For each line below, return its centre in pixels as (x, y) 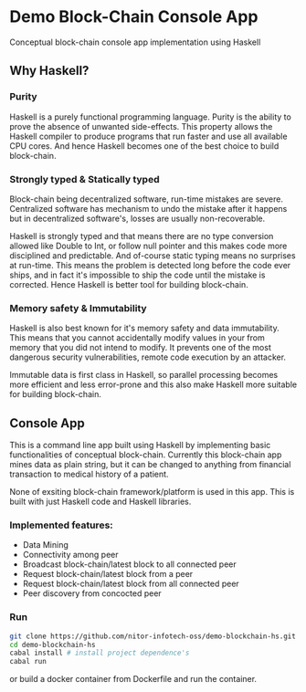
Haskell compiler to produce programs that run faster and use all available (148, 136)
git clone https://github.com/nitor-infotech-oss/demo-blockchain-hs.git (153, 636)
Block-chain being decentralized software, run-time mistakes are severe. (146, 199)
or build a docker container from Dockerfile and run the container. (133, 679)
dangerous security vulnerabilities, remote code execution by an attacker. (148, 357)
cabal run (28, 662)
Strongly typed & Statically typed (84, 179)
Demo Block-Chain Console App (134, 17)
